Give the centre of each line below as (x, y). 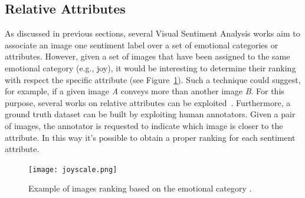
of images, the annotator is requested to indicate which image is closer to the (144, 125)
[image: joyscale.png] (73, 169)
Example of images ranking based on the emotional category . (140, 188)
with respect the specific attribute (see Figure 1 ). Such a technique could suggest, (153, 79)
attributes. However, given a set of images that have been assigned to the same (147, 56)
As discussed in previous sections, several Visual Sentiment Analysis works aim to (152, 33)
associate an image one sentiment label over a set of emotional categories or (142, 44)
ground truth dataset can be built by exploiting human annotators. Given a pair (150, 114)
